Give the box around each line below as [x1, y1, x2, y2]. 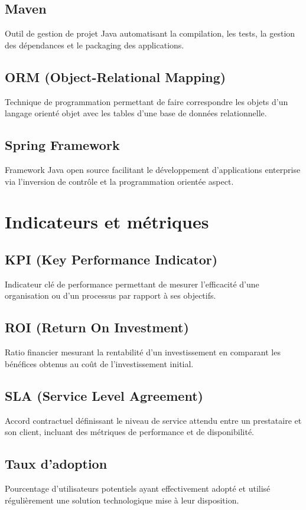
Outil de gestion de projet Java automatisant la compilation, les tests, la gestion [5, 27, 295, 40]
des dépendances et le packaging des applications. [5, 38, 184, 51]
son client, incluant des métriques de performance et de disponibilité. [5, 426, 254, 438]
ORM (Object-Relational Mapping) [5, 67, 226, 86]
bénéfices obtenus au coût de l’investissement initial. [5, 357, 194, 370]
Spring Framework [5, 136, 120, 154]
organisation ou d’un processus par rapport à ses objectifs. [5, 289, 216, 302]
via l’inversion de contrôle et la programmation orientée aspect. [5, 175, 234, 187]
